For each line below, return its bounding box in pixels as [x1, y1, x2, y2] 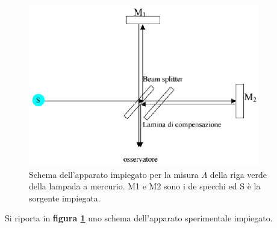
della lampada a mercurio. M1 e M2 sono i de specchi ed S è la [29, 180, 261, 192]
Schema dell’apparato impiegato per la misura [29, 168, 199, 180]
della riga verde [210, 168, 267, 180]
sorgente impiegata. [29, 191, 101, 204]
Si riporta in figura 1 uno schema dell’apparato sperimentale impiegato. [5, 212, 273, 224]
